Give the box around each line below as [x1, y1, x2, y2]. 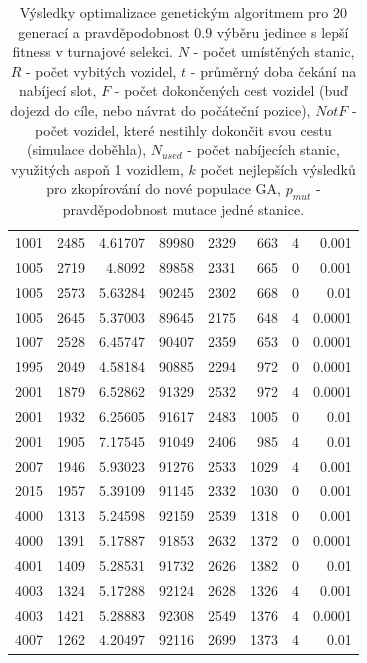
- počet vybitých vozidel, [25, 60, 177, 81]
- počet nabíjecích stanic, [187, 139, 340, 160]
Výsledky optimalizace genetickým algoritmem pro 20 [19, 2, 347, 22]
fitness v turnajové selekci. [12, 41, 173, 62]
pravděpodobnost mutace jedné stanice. [62, 199, 305, 220]
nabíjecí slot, [18, 80, 97, 101]
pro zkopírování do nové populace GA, [46, 178, 281, 199]
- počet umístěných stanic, [193, 41, 355, 62]
